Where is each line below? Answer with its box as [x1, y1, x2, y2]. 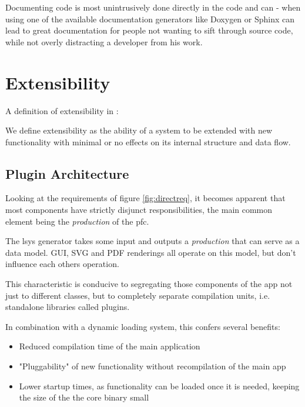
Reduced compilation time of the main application [19, 340, 200, 352]
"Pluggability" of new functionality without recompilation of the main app [19, 360, 286, 372]
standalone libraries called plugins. [5, 301, 130, 313]
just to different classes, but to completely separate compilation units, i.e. [5, 289, 270, 301]
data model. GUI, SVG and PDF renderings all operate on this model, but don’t [5, 246, 296, 258]
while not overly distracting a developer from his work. [5, 35, 203, 48]
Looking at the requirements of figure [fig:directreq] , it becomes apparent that [5, 192, 286, 204]
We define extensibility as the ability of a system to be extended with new [5, 124, 273, 136]
